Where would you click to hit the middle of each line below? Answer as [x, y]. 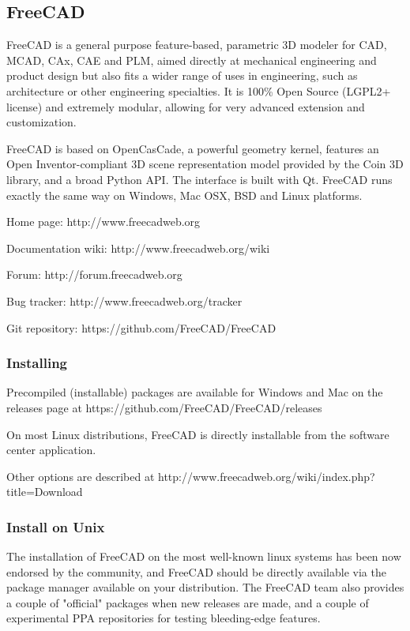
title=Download [45, 492]
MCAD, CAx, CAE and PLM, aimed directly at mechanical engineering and [192, 60]
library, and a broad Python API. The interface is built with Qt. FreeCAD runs [199, 179]
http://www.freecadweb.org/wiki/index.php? [266, 476]
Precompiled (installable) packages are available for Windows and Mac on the [195, 392]
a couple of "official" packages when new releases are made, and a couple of [188, 602]
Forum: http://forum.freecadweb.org [94, 274]
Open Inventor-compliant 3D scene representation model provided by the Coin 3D [205, 164]
